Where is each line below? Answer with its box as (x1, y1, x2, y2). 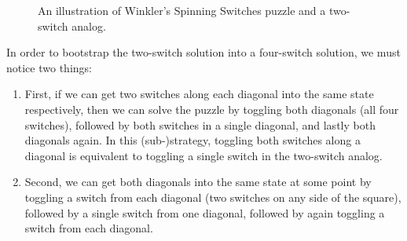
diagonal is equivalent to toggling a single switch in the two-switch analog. (24, 147, 383, 163)
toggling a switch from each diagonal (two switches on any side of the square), (24, 188, 401, 205)
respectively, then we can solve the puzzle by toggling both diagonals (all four (24, 100, 399, 117)
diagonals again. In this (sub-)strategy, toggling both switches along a (24, 132, 361, 148)
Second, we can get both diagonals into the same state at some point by (24, 173, 372, 190)
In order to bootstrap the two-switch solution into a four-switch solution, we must (6, 44, 401, 60)
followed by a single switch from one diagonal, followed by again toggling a (24, 204, 385, 221)
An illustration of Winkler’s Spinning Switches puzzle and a (38, 2, 326, 18)
